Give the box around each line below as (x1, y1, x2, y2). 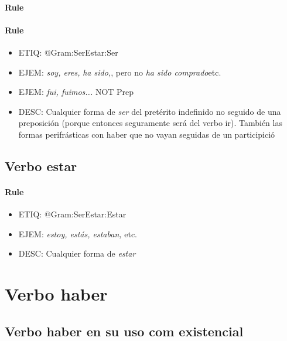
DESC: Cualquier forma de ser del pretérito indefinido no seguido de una (18, 105, 281, 117)
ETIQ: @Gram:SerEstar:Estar (18, 208, 127, 220)
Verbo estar (5, 156, 77, 175)
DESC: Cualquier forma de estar (18, 247, 136, 260)
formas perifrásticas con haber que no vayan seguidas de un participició (18, 128, 275, 140)
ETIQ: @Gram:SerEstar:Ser (18, 46, 118, 58)
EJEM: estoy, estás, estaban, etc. (18, 227, 137, 240)
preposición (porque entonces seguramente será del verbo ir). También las (18, 117, 282, 129)
